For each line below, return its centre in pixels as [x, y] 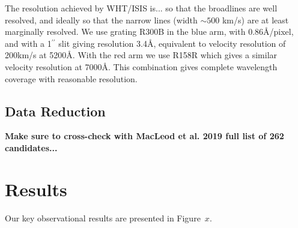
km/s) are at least [255, 19]
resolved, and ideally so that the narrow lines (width [101, 19]
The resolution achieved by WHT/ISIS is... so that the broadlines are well [141, 8]
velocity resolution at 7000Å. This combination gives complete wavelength [141, 66]
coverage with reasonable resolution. [71, 78]
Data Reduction [55, 111]
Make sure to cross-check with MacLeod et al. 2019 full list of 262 [144, 136]
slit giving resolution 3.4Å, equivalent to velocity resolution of [172, 43]
